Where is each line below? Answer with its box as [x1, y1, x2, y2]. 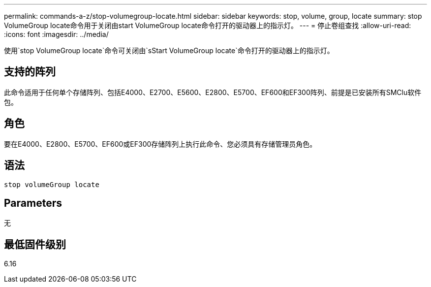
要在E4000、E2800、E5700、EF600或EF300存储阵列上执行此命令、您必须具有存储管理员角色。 [4, 139, 317, 148]
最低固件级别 [4, 238, 66, 251]
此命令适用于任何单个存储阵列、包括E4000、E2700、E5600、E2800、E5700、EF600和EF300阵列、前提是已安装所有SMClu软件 [4, 88, 422, 96]
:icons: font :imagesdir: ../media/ [4, 30, 109, 38]
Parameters [4, 196, 62, 209]
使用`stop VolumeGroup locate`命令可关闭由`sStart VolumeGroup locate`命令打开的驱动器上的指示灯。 [4, 46, 334, 55]
